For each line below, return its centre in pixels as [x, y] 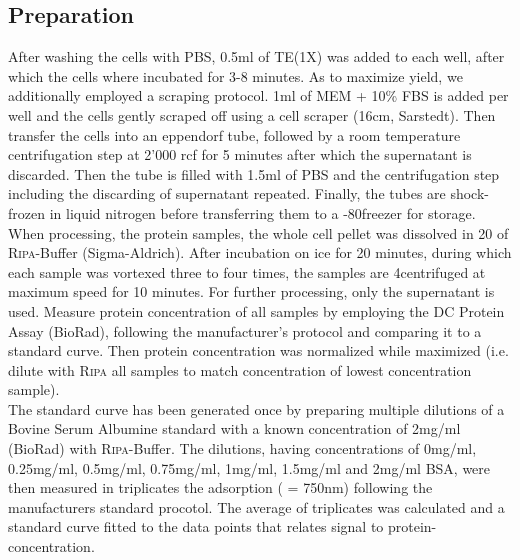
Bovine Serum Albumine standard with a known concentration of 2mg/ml [234, 428]
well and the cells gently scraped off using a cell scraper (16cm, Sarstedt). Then [252, 114]
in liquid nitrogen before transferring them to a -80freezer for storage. [262, 212]
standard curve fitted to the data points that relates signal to [196, 526]
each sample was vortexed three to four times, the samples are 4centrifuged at [247, 271]
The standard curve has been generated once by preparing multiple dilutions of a [256, 408]
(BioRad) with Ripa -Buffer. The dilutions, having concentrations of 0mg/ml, [242, 448]
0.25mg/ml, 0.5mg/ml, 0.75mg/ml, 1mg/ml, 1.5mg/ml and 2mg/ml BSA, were [249, 467]
